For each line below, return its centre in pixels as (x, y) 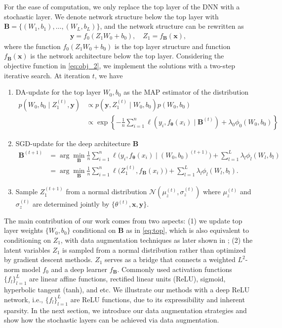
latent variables (27, 249)
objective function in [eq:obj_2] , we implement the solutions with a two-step (120, 65)
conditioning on (27, 240)
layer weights (24, 230)
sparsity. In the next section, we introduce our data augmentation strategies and (125, 310)
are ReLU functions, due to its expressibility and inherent (158, 299)
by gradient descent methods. (48, 259)
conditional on (94, 230)
